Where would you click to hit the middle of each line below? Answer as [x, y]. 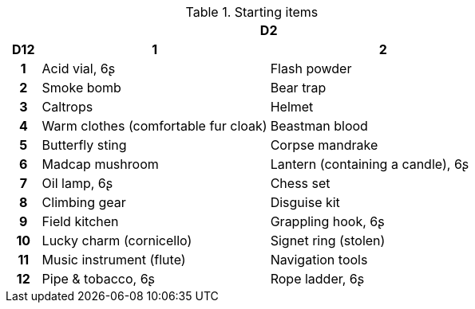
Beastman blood [319, 126]
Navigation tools [319, 260]
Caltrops [67, 107]
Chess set [300, 183]
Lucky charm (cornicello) [117, 241]
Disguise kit [305, 202]
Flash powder [311, 68]
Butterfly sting [84, 145]
